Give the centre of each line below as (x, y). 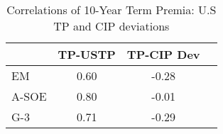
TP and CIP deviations (111, 26)
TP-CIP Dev (163, 54)
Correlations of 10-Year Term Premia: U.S (111, 10)
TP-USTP (87, 54)
